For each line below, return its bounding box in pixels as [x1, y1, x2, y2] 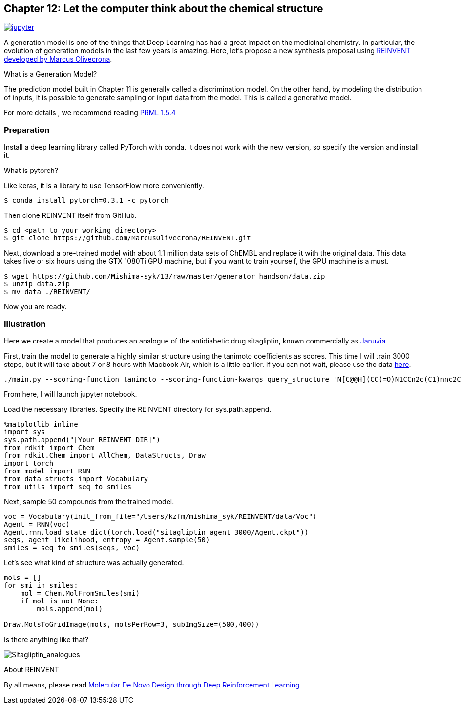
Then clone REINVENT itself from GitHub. [4, 211, 137, 220]
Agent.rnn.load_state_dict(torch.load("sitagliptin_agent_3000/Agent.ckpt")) [4, 528, 309, 536]
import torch [4, 459, 54, 467]
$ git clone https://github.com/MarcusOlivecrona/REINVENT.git [4, 234, 251, 242]
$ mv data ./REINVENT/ [4, 288, 91, 296]
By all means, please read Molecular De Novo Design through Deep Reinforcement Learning [4, 680, 300, 689]
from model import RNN [4, 467, 91, 475]
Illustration [4, 319, 46, 329]
